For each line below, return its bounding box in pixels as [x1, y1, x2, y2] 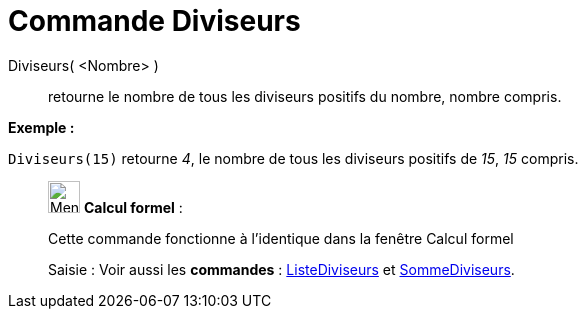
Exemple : [8, 118, 75, 136]
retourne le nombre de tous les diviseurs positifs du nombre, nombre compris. [48, 87, 562, 105]
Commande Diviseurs [8, 4, 301, 38]
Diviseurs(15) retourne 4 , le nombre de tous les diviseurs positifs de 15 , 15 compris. [8, 149, 579, 167]
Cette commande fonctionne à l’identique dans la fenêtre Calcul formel [48, 229, 514, 247]
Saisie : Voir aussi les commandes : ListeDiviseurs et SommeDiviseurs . [48, 260, 515, 278]
